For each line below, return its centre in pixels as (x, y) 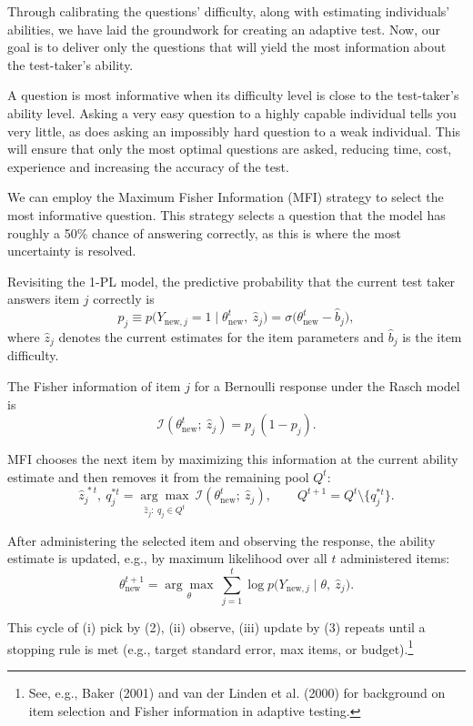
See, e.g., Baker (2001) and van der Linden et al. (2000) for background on (237, 692)
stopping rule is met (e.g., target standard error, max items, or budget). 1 (211, 647)
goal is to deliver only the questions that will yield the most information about (227, 47)
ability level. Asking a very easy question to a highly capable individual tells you (232, 112)
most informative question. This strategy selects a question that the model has (226, 214)
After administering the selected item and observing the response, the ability (221, 540)
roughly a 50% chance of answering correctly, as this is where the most (204, 232)
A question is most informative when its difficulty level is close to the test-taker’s (233, 95)
